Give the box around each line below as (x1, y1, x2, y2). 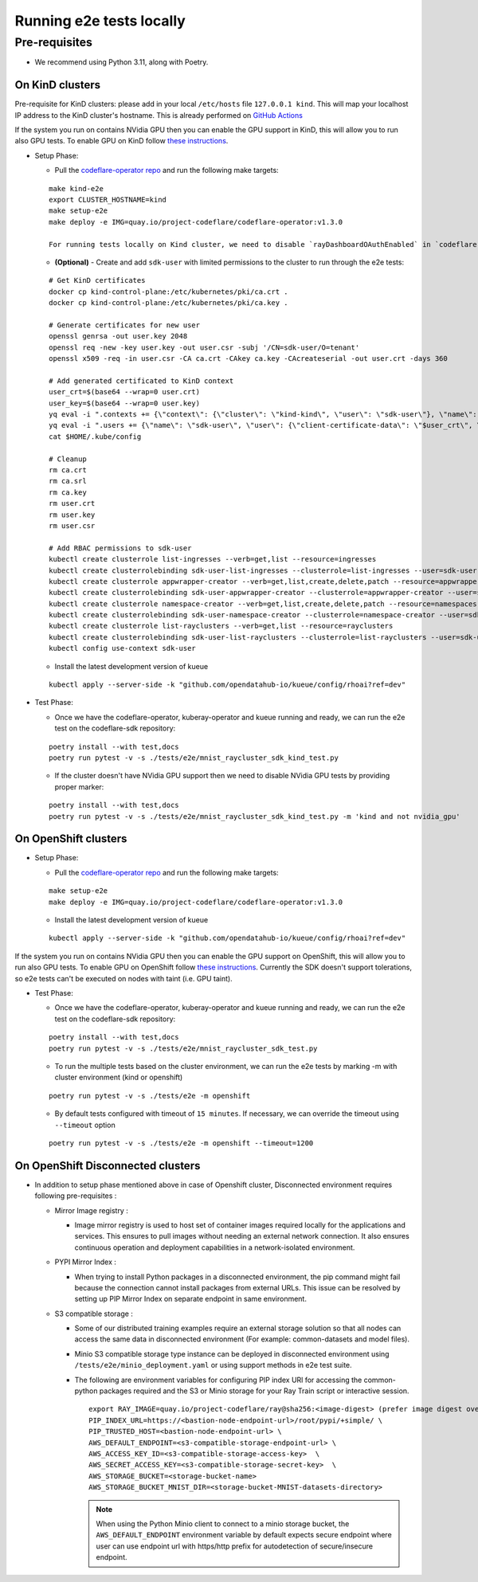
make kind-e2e (49, 184, 104, 193)
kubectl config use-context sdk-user (49, 644, 197, 653)
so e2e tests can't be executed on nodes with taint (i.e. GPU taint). (14, 973, 233, 983)
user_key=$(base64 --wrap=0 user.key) (49, 398, 201, 408)
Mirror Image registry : (54, 1205, 129, 1215)
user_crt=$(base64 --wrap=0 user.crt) (49, 387, 201, 397)
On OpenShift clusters (14, 832, 127, 846)
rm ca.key (49, 488, 87, 497)
